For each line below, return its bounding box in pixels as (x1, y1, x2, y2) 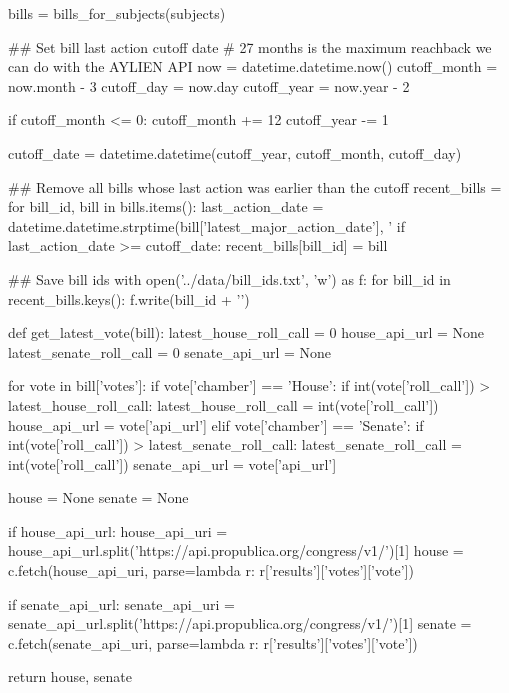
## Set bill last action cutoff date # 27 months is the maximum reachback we (8, 36, 492, 57)
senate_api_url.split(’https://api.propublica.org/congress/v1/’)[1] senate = (8, 613, 472, 634)
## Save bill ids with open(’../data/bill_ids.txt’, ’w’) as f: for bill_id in (8, 268, 451, 289)
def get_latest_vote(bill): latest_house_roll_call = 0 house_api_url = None (8, 322, 485, 343)
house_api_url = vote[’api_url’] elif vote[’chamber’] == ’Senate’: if (8, 414, 424, 435)
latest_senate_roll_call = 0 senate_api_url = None (8, 341, 332, 362)
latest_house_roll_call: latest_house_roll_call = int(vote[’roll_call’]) (8, 394, 439, 415)
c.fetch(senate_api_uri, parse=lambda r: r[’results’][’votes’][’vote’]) (8, 632, 418, 653)
